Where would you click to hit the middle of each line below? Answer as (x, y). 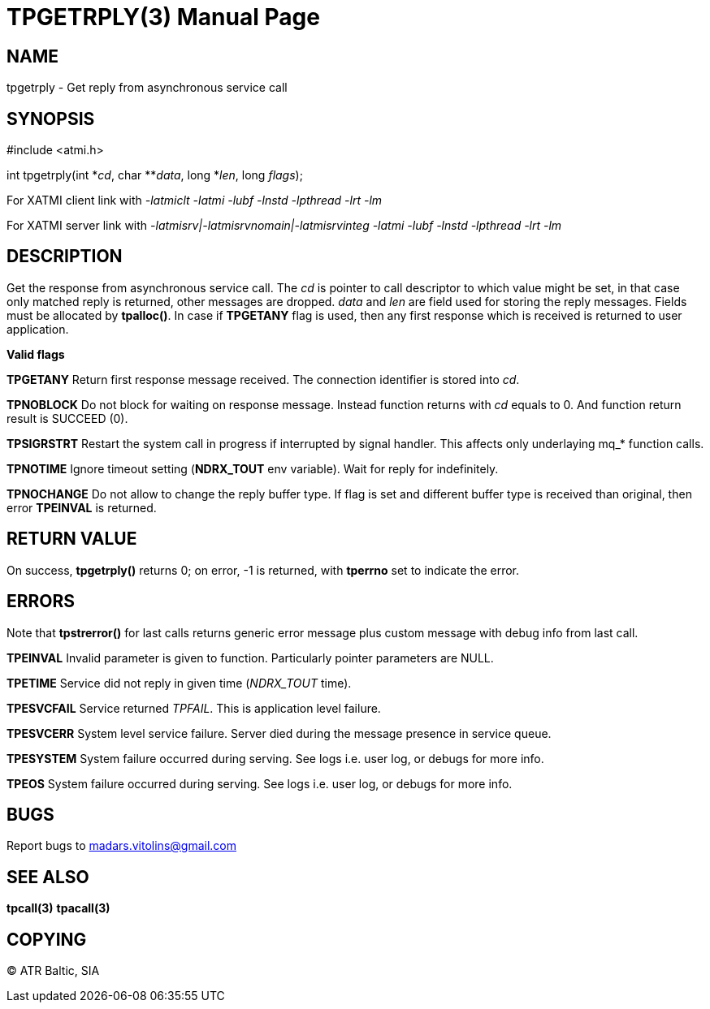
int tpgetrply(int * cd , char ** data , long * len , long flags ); (155, 175)
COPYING (47, 939)
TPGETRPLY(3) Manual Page (163, 17)
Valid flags (36, 354)
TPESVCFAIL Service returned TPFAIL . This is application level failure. (194, 708)
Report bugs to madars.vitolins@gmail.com (121, 846)
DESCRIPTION (65, 257)
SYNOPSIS (51, 119)
